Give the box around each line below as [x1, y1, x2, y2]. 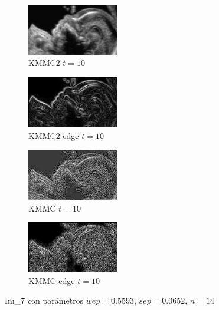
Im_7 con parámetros [5, 294, 84, 306]
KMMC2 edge [28, 129, 79, 141]
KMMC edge [28, 274, 75, 286]
